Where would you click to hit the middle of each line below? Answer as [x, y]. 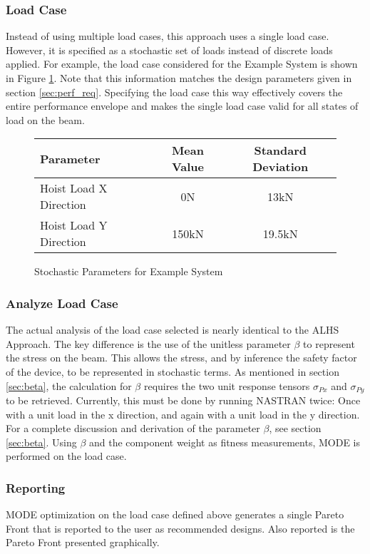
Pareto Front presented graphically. [83, 542]
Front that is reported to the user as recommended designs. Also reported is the [180, 528]
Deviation [281, 167]
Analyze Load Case [62, 303]
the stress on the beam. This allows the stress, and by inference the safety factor [181, 358]
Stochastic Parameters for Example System [129, 271]
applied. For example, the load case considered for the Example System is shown [182, 64]
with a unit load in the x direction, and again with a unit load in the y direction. [183, 414]
